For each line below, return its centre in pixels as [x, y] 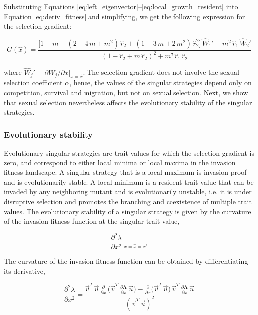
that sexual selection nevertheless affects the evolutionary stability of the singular [128, 102]
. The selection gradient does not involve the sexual [161, 72]
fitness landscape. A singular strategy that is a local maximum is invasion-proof [125, 172]
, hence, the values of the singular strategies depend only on [160, 83]
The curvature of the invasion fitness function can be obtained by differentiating [126, 261]
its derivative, [25, 271]
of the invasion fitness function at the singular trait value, [92, 221]
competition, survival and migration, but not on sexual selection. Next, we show [126, 92]
